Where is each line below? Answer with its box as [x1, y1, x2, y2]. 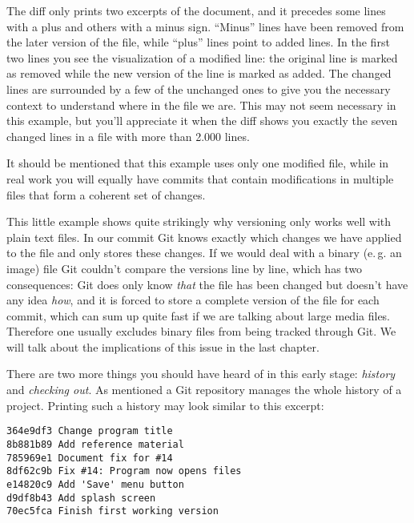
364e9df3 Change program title [6, 425, 173, 437]
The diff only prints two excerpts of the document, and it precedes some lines [6, 2, 386, 18]
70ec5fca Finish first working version [6, 505, 219, 517]
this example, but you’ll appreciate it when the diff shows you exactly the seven [6, 112, 398, 129]
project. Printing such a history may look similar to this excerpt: [6, 396, 324, 413]
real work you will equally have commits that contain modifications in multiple [6, 170, 394, 187]
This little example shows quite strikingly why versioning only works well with [6, 213, 392, 230]
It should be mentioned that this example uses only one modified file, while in [6, 155, 389, 171]
